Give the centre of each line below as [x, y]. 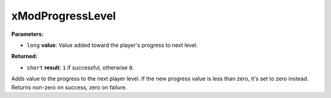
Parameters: [28, 34]
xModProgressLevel [64, 16]
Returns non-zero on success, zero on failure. [69, 87]
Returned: [25, 56]
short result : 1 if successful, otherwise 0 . [80, 68]
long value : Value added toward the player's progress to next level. [112, 45]
